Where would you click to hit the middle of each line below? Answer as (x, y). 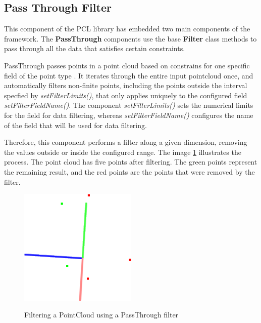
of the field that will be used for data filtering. (75, 125)
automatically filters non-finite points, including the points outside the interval (126, 85)
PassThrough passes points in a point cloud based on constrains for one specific (127, 65)
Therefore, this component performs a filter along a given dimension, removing (126, 142)
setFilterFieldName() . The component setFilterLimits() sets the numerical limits (129, 105)
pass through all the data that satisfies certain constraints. (95, 48)
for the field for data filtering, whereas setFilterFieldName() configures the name (129, 115)
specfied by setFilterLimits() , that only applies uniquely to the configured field (126, 95)
